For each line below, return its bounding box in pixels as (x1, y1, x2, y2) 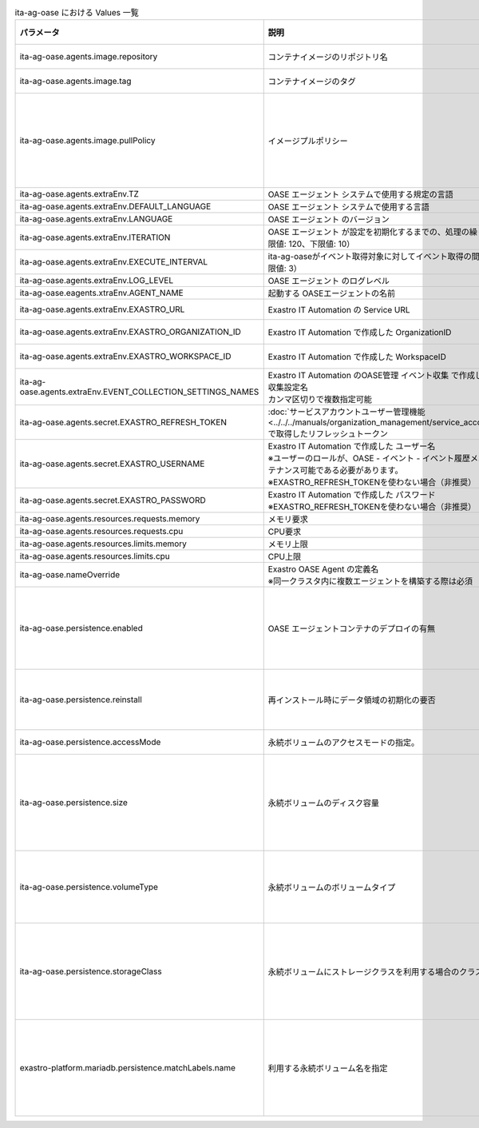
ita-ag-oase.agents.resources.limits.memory (19, 538, 188, 549)
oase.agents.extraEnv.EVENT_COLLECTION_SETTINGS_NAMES (19, 386, 259, 397)
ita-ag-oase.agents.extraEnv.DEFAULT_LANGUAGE (19, 201, 212, 212)
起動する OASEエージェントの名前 (267, 288, 396, 299)
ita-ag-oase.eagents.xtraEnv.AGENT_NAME (19, 288, 184, 299)
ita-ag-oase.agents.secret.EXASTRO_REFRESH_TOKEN (19, 417, 228, 428)
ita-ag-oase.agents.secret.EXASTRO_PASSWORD (19, 495, 207, 506)
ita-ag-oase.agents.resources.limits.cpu (19, 551, 171, 562)
